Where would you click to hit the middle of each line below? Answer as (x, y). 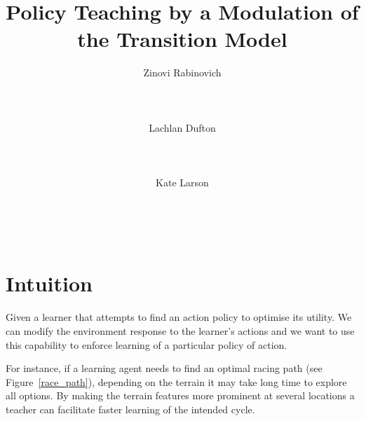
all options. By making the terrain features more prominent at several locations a (180, 395)
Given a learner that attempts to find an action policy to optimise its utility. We (179, 317)
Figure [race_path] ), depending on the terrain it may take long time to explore (176, 381)
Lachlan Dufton (182, 127)
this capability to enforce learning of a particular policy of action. (147, 344)
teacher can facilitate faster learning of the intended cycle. (130, 409)
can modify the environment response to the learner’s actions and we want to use (180, 330)
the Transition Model (182, 39)
